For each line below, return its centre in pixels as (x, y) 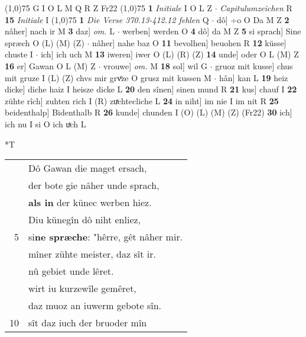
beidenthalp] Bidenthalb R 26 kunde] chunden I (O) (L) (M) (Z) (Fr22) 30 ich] (149, 112)
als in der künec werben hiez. (90, 203)
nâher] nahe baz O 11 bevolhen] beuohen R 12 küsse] (189, 42)
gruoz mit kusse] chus (254, 65)
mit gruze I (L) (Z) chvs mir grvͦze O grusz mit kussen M (108, 77)
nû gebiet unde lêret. (71, 271)
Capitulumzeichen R (256, 8)
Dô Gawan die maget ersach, (88, 168)
